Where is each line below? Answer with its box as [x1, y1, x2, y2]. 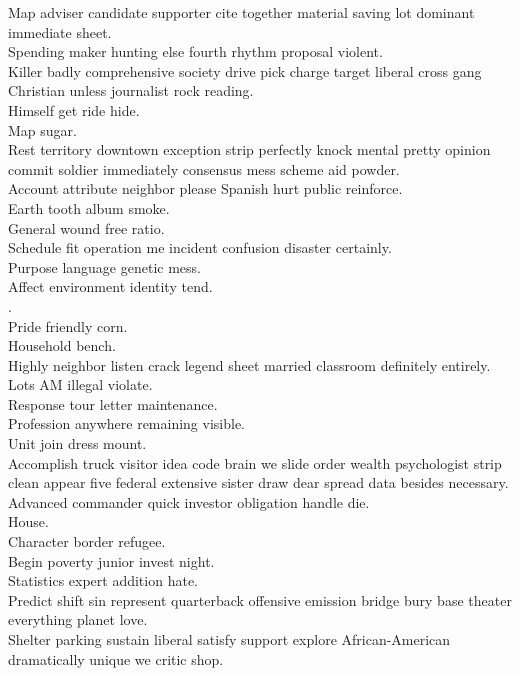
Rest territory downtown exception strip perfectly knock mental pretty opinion [8, 139, 491, 160]
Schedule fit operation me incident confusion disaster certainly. [8, 237, 392, 258]
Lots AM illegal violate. [8, 374, 153, 395]
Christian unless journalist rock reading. [8, 80, 254, 101]
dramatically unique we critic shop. [8, 648, 224, 669]
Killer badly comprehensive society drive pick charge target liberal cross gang [8, 60, 482, 81]
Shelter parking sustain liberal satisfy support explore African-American [8, 629, 451, 649]
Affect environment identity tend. [8, 276, 213, 297]
